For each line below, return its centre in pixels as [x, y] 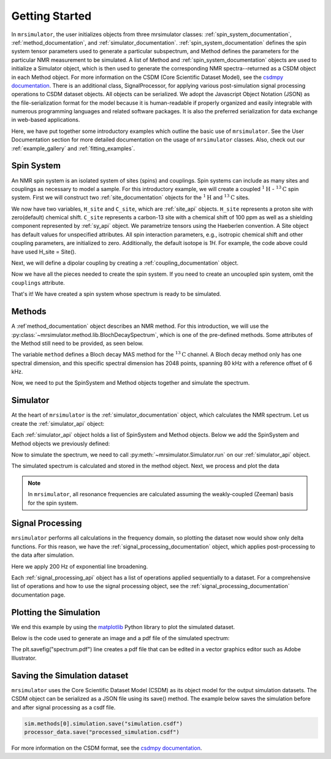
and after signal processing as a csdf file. [63, 707]
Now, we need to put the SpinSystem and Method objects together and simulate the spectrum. [131, 383]
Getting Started [51, 16]
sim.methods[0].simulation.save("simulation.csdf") [104, 723]
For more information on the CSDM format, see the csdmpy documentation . [107, 748]
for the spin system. [53, 503]
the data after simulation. [43, 555]
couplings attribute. [38, 282]
